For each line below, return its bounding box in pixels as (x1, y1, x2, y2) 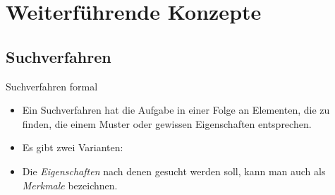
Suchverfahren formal (6, 78, 98, 93)
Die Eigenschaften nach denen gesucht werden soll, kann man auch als (22, 163, 326, 178)
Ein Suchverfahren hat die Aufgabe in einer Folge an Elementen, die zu (22, 102, 330, 117)
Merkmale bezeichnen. (22, 177, 118, 192)
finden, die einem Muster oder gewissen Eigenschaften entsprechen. (22, 116, 312, 131)
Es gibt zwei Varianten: (22, 140, 123, 155)
